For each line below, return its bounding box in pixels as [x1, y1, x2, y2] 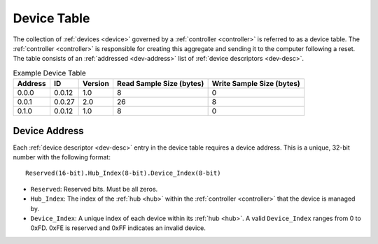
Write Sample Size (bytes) [211, 79, 300, 89]
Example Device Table [13, 68, 87, 78]
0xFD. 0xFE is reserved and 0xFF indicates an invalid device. [30, 224, 206, 232]
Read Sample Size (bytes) [116, 79, 204, 89]
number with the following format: [13, 153, 111, 161]
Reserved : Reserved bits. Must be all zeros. [30, 185, 158, 193]
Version [83, 79, 110, 89]
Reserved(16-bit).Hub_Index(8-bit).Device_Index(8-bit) [25, 169, 221, 178]
